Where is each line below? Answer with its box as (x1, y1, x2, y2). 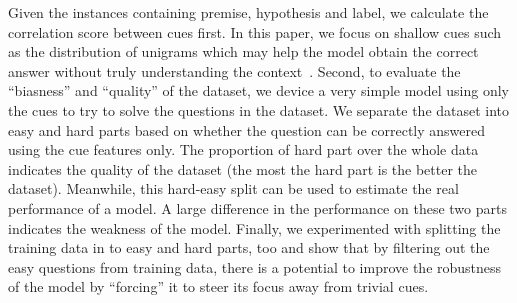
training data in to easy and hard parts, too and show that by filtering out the (8, 237, 490, 258)
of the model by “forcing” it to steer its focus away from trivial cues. (8, 276, 429, 297)
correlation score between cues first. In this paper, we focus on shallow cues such (8, 21, 502, 42)
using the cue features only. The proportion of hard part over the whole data (8, 139, 479, 160)
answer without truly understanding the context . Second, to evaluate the (8, 60, 461, 81)
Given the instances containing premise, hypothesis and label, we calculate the (8, 2, 489, 22)
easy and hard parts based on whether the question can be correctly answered (8, 119, 485, 140)
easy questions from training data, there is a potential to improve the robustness (8, 256, 502, 277)
